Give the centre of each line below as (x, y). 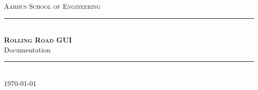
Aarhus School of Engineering (52, 6)
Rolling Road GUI (38, 40)
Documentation (27, 49)
